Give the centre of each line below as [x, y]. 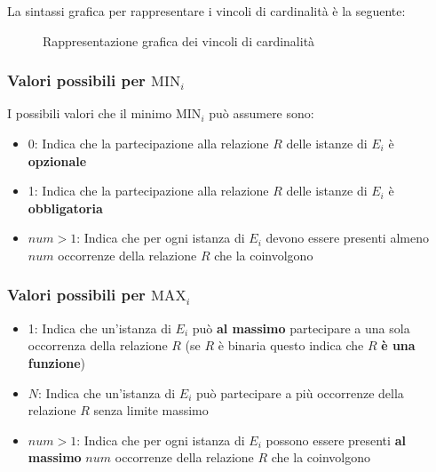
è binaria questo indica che [291, 345]
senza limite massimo [151, 410]
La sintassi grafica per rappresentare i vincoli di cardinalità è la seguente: [206, 11]
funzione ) [57, 362]
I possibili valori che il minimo [90, 113]
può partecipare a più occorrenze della [300, 392]
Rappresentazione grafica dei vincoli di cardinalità [179, 40]
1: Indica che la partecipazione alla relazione [148, 191]
